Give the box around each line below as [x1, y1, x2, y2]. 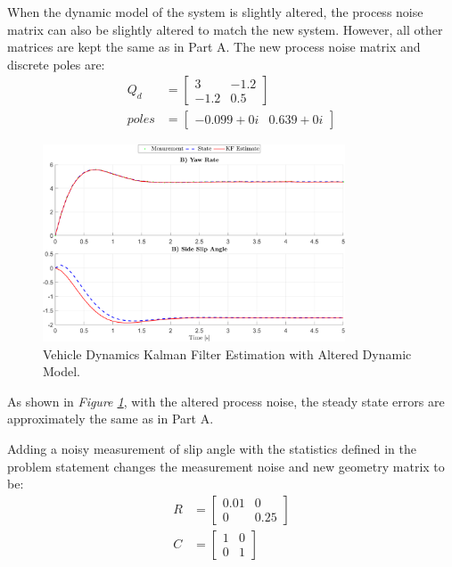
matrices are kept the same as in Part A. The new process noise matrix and [7, 37, 421, 56]
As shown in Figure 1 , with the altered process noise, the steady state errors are [7, 391, 445, 410]
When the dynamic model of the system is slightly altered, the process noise [7, 3, 423, 21]
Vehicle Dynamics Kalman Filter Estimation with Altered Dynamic [43, 344, 412, 363]
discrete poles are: [7, 54, 105, 73]
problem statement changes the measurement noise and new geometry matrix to [7, 456, 445, 475]
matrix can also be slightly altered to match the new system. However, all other [7, 20, 443, 38]
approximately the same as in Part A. [7, 409, 214, 428]
